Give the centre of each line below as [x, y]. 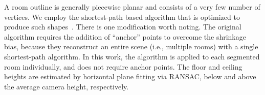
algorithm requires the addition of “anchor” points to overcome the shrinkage [125, 36]
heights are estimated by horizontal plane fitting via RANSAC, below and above [130, 76]
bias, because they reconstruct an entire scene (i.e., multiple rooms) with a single [131, 46]
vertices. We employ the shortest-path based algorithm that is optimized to [122, 17]
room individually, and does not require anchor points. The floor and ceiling [123, 66]
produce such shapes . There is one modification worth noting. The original [123, 27]
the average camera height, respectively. [67, 86]
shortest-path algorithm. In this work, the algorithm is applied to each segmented [132, 56]
